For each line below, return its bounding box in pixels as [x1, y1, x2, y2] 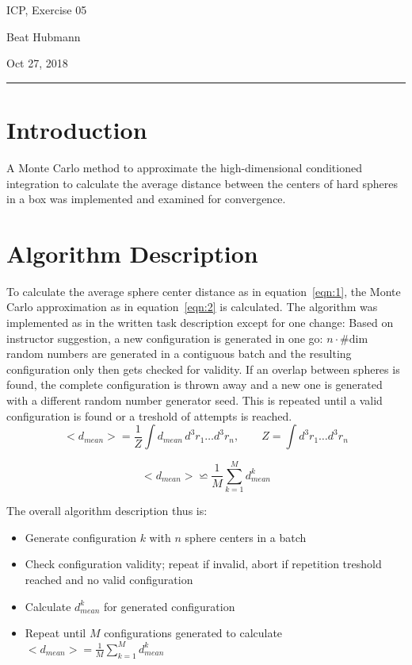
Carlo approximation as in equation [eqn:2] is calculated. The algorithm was [6, 298, 378, 315]
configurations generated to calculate [104, 625, 283, 641]
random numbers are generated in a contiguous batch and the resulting [6, 345, 352, 362]
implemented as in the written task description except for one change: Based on [6, 314, 394, 330]
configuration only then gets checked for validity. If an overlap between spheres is [6, 360, 400, 377]
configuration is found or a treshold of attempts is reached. [6, 407, 292, 424]
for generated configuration [104, 598, 235, 614]
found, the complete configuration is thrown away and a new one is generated [6, 376, 383, 393]
